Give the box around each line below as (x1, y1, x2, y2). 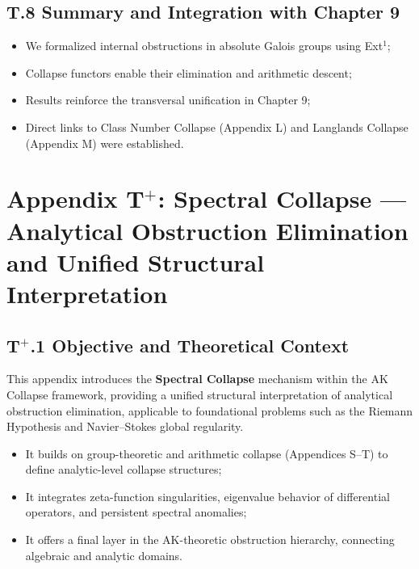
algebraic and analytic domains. (25, 546, 182, 563)
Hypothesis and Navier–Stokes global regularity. (6, 418, 244, 435)
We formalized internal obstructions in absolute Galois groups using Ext (25, 37, 383, 54)
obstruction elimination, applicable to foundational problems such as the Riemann (6, 402, 413, 419)
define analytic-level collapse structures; (25, 461, 222, 478)
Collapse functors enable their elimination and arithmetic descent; (25, 64, 352, 81)
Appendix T (6, 182, 145, 215)
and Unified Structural (6, 245, 265, 278)
